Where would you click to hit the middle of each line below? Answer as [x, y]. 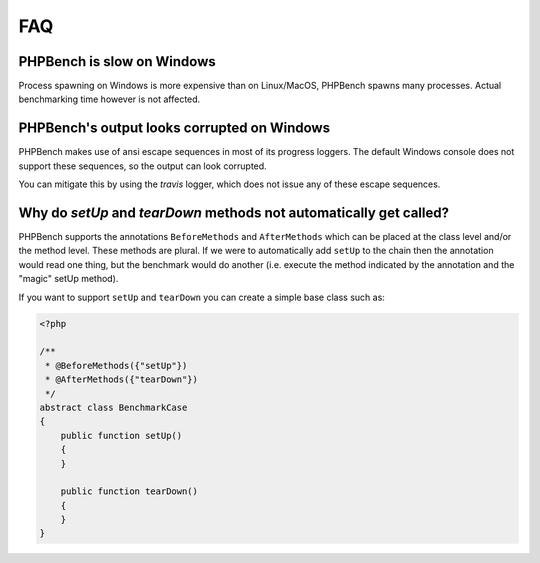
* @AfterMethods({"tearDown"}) [122, 379]
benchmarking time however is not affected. [109, 99]
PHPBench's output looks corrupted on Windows [174, 128]
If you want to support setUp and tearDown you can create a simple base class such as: [201, 297]
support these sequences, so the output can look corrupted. [142, 166]
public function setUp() [121, 435]
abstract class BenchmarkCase [113, 407]
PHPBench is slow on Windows [117, 61]
